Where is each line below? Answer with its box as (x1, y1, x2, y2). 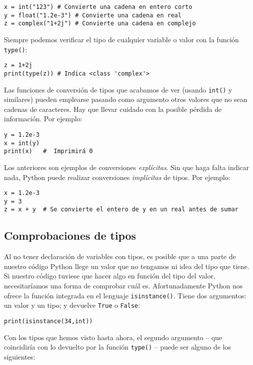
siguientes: (4, 351, 35, 362)
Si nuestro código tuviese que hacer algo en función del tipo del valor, (4, 271, 216, 281)
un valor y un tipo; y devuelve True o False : (4, 300, 140, 310)
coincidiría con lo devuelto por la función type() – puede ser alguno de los (4, 342, 231, 352)
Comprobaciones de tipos (4, 228, 136, 243)
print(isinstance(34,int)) (4, 317, 93, 325)
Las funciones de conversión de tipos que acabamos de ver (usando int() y (4, 84, 233, 94)
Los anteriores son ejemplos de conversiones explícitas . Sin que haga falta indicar (4, 162, 249, 172)
